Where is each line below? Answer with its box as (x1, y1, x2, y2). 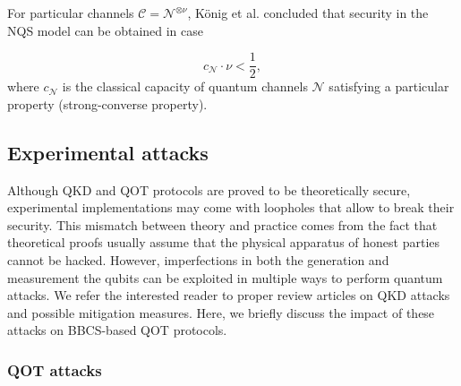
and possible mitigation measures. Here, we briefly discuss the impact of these (7, 303, 435, 322)
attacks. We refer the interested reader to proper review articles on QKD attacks (7, 286, 450, 305)
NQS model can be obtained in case (7, 21, 204, 39)
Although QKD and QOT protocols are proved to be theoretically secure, (7, 180, 411, 199)
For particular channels (7, 4, 134, 21)
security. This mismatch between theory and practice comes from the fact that (7, 215, 438, 234)
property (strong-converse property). (7, 94, 208, 113)
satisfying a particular (329, 77, 449, 96)
